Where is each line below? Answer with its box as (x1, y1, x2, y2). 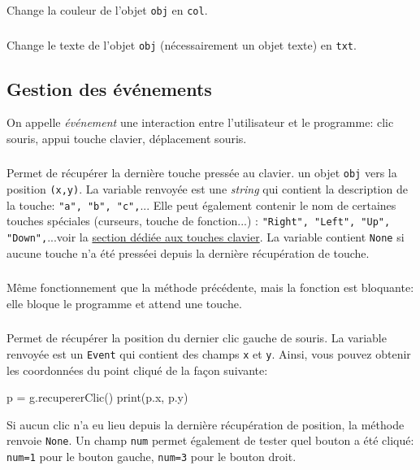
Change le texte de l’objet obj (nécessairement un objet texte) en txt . (6, 36, 357, 53)
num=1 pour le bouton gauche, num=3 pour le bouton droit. (6, 448, 297, 465)
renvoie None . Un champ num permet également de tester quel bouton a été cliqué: (6, 432, 414, 449)
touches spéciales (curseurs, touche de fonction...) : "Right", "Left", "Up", (6, 212, 391, 229)
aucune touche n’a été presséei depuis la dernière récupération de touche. (6, 244, 370, 261)
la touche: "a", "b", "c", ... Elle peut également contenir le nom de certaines (6, 196, 396, 213)
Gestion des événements (6, 76, 212, 101)
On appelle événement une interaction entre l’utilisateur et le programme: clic (6, 114, 394, 131)
